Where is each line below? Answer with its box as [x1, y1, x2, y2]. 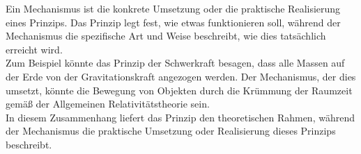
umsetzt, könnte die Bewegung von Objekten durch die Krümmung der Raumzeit [6, 83, 353, 97]
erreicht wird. [6, 42, 63, 56]
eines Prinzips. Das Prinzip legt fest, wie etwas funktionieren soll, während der [6, 15, 341, 29]
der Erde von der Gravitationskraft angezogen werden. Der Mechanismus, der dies [6, 69, 356, 83]
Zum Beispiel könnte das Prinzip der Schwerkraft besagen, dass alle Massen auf [6, 55, 345, 70]
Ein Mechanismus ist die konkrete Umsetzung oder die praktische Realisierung [6, 1, 341, 15]
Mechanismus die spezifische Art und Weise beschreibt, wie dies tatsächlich [6, 28, 326, 43]
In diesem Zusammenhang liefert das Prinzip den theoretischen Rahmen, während [6, 110, 355, 124]
